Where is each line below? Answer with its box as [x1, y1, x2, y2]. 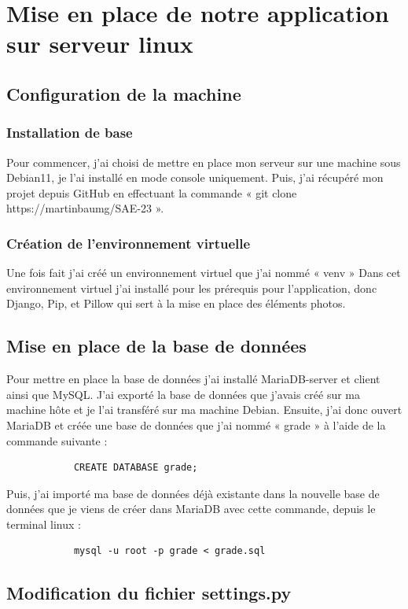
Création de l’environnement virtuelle [6, 233, 251, 253]
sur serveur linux [6, 28, 193, 60]
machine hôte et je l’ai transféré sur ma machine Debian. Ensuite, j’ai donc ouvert [6, 401, 402, 418]
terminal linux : [6, 515, 81, 532]
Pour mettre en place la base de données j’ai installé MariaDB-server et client [6, 371, 380, 387]
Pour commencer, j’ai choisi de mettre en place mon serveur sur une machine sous [6, 153, 401, 170]
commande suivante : [6, 432, 108, 448]
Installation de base [6, 123, 133, 142]
